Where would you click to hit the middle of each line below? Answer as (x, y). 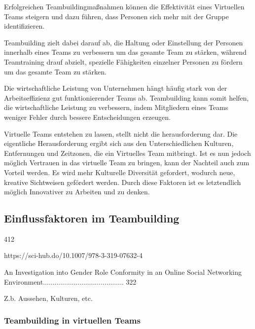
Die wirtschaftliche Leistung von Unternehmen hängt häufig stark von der (116, 88)
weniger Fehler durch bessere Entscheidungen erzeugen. (87, 117)
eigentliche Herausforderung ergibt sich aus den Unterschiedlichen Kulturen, (119, 143)
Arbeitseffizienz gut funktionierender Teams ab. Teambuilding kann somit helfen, (127, 97)
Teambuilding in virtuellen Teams (72, 320)
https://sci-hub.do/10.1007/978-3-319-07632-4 (73, 255)
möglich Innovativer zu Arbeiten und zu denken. (77, 192)
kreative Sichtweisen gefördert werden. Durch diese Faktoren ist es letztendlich (123, 182)
